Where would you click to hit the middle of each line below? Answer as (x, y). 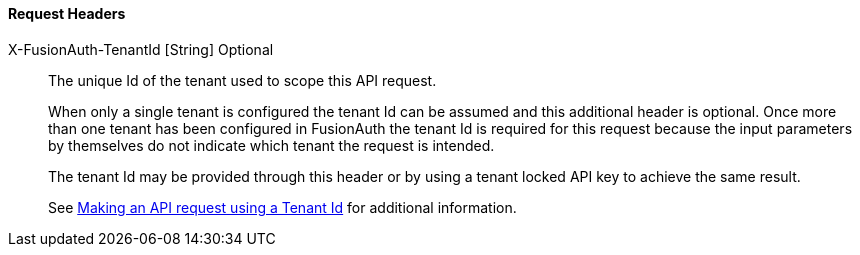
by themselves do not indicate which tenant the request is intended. (271, 145)
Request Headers (67, 13)
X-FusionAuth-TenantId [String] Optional (141, 49)
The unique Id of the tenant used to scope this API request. (242, 80)
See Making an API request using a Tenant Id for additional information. (282, 207)
